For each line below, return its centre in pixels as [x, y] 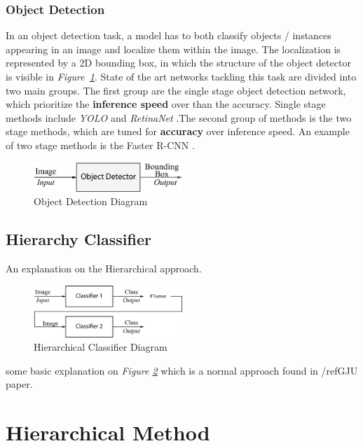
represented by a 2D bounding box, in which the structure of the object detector [178, 63]
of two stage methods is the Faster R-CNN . [100, 145]
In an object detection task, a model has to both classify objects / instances [169, 35]
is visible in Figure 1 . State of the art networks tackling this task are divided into [181, 76]
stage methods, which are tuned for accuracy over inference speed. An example [178, 131]
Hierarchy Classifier [79, 239]
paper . [19, 384]
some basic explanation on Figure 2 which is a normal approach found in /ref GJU [182, 370]
